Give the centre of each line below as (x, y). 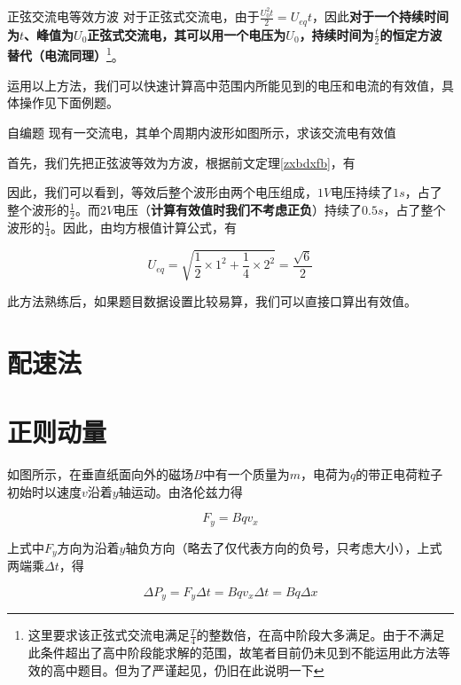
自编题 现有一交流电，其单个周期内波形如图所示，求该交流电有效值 (202, 132)
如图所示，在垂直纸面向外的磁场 (100, 474)
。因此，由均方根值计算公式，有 (143, 227)
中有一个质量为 (246, 474)
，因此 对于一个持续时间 (380, 16)
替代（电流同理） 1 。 (66, 54)
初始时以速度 (44, 491)
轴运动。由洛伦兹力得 (180, 491)
